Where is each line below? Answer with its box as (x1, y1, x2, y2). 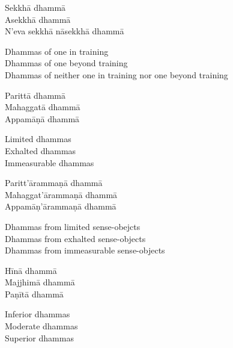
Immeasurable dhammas (5, 156, 94, 169)
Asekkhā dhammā (5, 13, 71, 25)
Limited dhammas (5, 132, 71, 145)
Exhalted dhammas (5, 144, 76, 157)
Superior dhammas (5, 331, 74, 344)
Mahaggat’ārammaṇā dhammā (5, 188, 118, 200)
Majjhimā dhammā (5, 276, 75, 288)
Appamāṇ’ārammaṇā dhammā (5, 200, 116, 213)
